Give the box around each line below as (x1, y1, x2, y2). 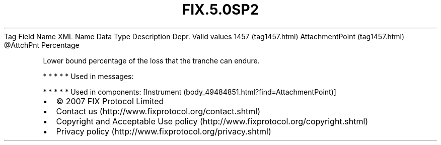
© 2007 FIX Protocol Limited (56, 96, 164, 106)
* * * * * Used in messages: (43, 71, 134, 81)
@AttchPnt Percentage (4, 40, 80, 49)
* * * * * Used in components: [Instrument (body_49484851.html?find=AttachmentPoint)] (43, 87, 336, 96)
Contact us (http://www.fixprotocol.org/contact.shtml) (56, 106, 261, 116)
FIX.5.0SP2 (182, 1, 259, 18)
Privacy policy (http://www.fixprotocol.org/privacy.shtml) (56, 126, 271, 136)
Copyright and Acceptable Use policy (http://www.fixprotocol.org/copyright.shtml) (56, 116, 369, 126)
